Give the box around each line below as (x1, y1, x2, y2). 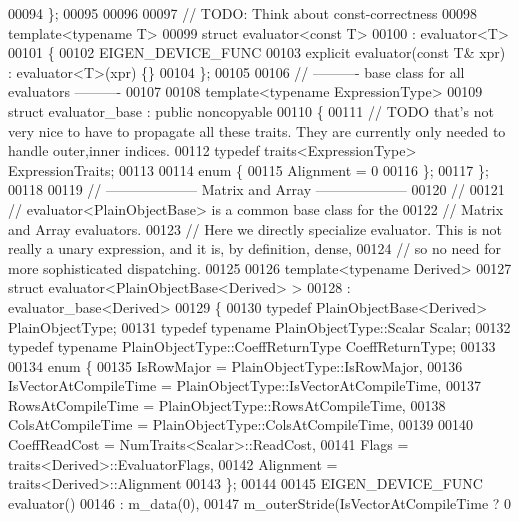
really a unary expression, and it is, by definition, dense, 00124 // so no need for (8, 238, 501, 259)
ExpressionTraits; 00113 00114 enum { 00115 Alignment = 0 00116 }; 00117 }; (8, 159, 489, 180)
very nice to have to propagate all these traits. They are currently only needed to (8, 120, 506, 141)
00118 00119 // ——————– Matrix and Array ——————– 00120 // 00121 (8, 179, 505, 200)
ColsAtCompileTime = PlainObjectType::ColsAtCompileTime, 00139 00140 (8, 414, 474, 435)
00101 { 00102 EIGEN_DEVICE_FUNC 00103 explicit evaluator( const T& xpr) (8, 42, 506, 63)
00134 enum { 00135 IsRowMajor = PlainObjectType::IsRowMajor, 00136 (8, 355, 463, 376)
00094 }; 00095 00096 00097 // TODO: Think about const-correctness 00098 (8, 3, 478, 23)
